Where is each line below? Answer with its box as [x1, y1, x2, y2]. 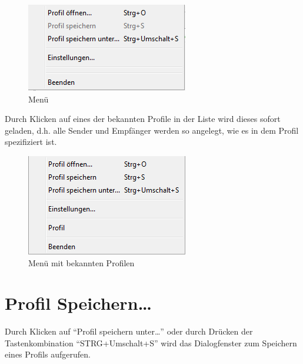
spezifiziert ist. [5, 135, 57, 148]
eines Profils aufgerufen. [5, 348, 91, 360]
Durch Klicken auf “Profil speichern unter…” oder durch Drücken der [5, 325, 253, 337]
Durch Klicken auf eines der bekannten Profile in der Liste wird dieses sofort [5, 112, 281, 125]
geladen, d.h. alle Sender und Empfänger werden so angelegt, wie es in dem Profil [5, 124, 299, 136]
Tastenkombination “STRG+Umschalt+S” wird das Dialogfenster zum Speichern [5, 336, 297, 349]
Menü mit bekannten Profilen [28, 256, 135, 269]
